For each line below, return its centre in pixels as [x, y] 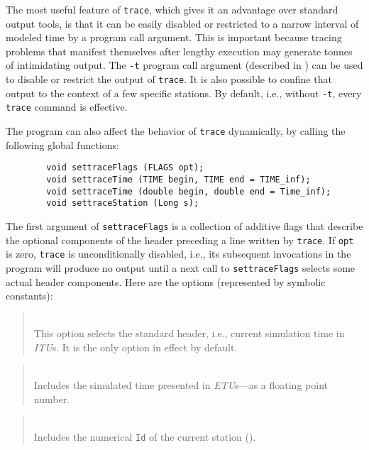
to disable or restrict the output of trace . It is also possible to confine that [169, 79]
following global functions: [62, 144]
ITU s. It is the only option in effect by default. [136, 347]
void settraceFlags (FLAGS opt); [125, 168]
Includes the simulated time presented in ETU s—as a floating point [181, 385]
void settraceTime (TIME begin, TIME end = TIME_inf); [178, 179]
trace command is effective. [67, 107]
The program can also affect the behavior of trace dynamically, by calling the [176, 131]
